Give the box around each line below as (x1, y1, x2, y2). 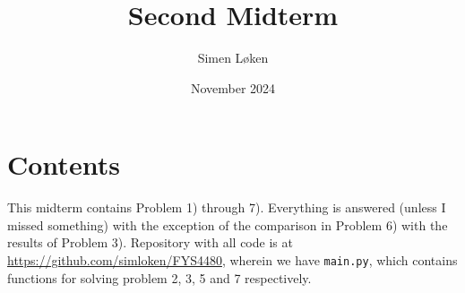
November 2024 (190, 78, 276, 97)
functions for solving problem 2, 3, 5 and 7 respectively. (7, 268, 312, 287)
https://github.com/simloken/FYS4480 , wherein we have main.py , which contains (7, 251, 458, 270)
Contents (7, 146, 120, 183)
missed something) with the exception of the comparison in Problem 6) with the (7, 215, 448, 234)
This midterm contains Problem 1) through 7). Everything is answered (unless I (7, 198, 446, 217)
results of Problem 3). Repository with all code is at (7, 233, 293, 252)
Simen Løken (197, 48, 269, 67)
